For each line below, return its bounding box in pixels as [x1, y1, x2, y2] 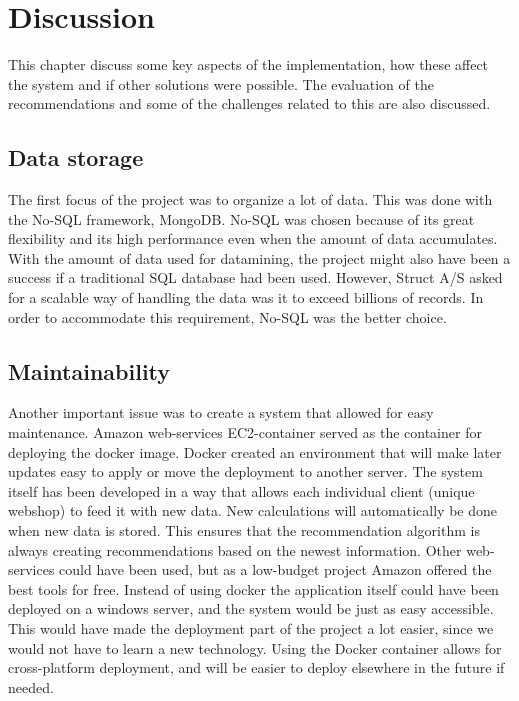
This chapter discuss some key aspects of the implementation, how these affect [8, 54, 489, 75]
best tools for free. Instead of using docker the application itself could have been [8, 578, 499, 599]
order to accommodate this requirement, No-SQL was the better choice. [8, 306, 447, 327]
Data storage [8, 142, 144, 173]
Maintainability [8, 355, 171, 386]
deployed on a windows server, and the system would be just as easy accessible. [8, 598, 494, 619]
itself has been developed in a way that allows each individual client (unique [8, 480, 475, 501]
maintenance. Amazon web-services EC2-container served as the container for [8, 422, 482, 443]
